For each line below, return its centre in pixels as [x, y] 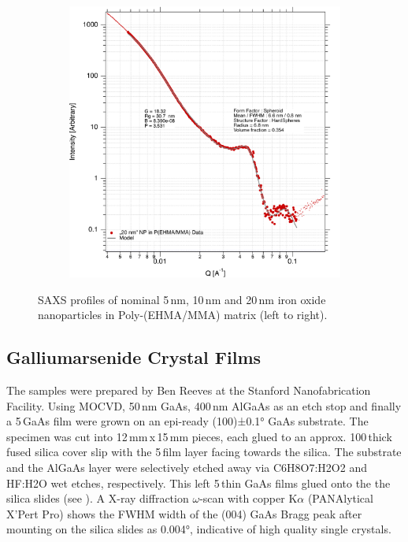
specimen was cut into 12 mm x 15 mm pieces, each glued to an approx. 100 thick [199, 436]
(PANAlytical [340, 498]
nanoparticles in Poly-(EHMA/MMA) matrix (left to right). [183, 315]
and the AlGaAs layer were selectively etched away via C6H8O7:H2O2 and [187, 467]
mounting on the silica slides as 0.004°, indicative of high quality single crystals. [199, 529]
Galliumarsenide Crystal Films [134, 357]
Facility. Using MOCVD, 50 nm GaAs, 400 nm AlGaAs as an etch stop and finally [204, 405]
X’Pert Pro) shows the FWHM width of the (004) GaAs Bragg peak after [184, 513]
